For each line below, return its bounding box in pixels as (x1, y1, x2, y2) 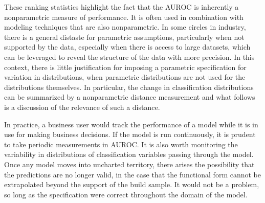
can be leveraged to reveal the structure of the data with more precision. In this (4, 51, 255, 62)
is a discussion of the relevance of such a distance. (4, 101, 160, 112)
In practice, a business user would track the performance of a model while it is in (4, 119, 258, 129)
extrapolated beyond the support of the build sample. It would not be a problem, (4, 179, 259, 190)
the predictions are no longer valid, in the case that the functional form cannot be (4, 169, 261, 179)
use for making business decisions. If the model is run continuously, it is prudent (4, 129, 256, 140)
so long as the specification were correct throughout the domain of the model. (4, 189, 248, 199)
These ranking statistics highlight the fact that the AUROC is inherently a (4, 2, 239, 12)
